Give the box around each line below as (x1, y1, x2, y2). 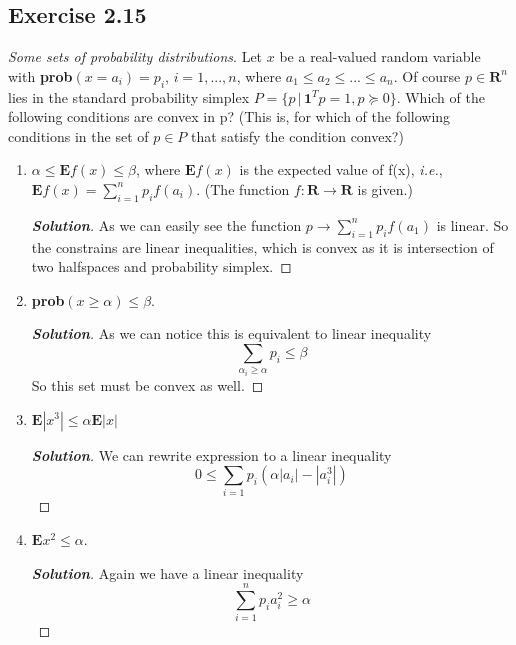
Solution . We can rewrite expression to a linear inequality (31, 444, 392, 465)
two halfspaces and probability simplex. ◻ (31, 256, 292, 277)
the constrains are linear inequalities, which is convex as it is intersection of (31, 236, 494, 257)
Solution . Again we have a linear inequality (31, 562, 304, 583)
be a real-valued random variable (279, 46, 481, 67)
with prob (8, 65, 73, 86)
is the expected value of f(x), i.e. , (239, 159, 443, 180)
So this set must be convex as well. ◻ (31, 374, 264, 395)
